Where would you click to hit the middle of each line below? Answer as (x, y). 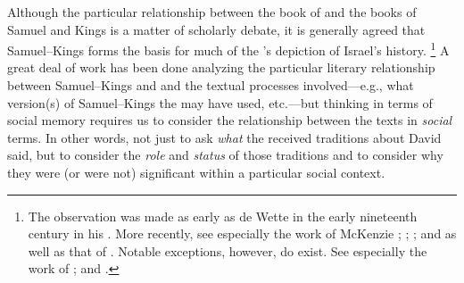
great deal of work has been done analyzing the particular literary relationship (221, 67)
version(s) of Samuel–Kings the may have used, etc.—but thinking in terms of (220, 102)
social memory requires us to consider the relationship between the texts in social (230, 120)
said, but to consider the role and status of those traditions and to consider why (225, 155)
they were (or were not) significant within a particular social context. (196, 172)
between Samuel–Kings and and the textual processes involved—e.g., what (211, 85)
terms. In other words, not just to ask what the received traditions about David (224, 137)
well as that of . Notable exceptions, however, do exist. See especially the (228, 250)
